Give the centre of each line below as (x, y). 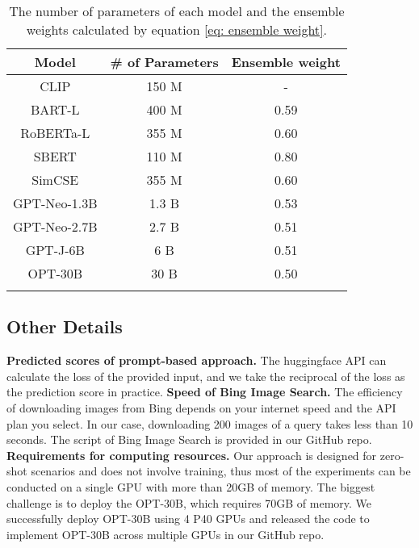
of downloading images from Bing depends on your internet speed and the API (201, 407)
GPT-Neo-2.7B (55, 226)
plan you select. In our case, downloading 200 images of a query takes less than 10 (210, 423)
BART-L (55, 109)
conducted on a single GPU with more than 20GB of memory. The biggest (191, 486)
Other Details (65, 326)
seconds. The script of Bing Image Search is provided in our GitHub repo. (189, 439)
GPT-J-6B (55, 250)
